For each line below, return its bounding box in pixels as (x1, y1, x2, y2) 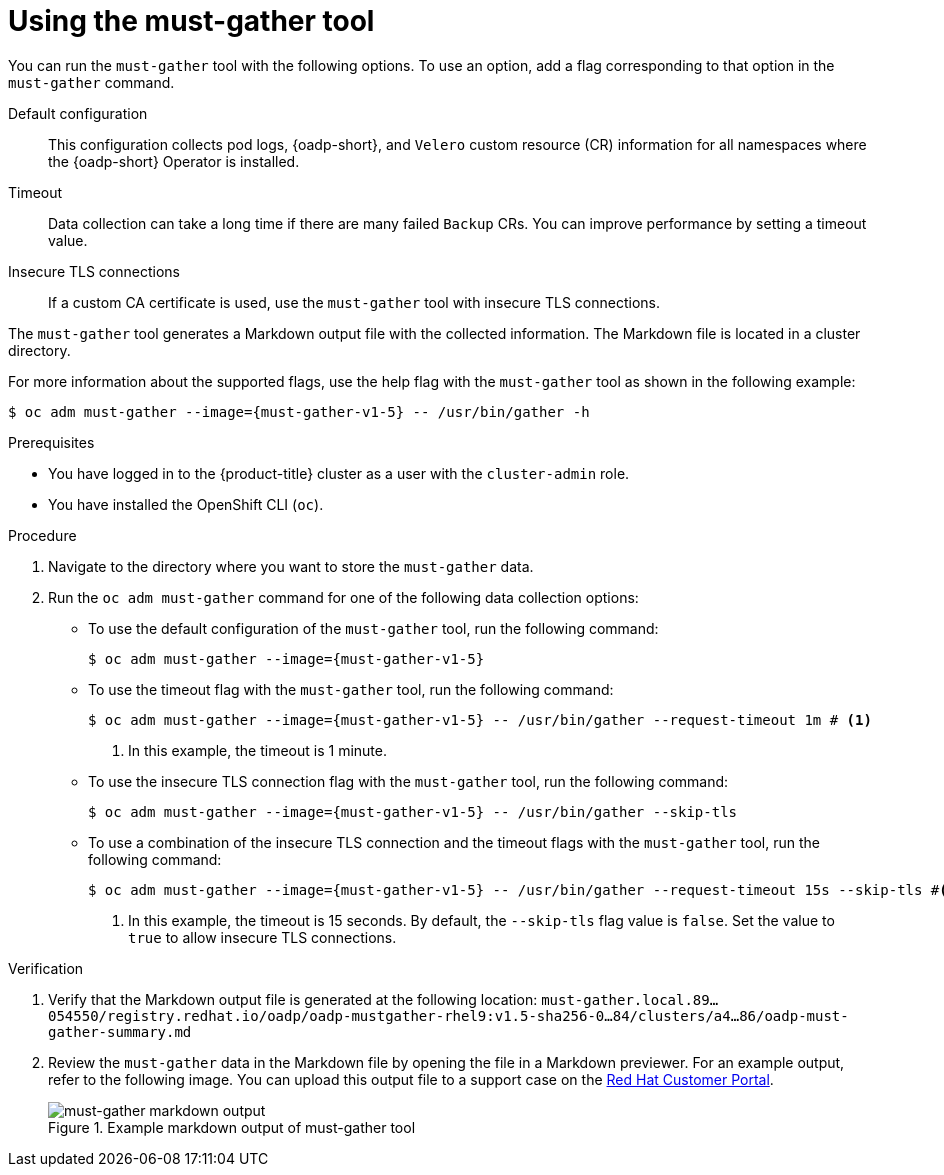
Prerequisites (8, 433, 95, 451)
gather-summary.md (48, 1023, 192, 1040)
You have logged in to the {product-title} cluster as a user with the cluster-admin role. (48, 464, 630, 482)
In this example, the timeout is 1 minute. (128, 741, 387, 759)
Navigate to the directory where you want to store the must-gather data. (48, 557, 534, 575)
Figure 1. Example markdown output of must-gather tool (48, 1118, 416, 1136)
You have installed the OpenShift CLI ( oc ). (48, 495, 324, 513)
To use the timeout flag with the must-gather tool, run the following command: (88, 680, 614, 698)
